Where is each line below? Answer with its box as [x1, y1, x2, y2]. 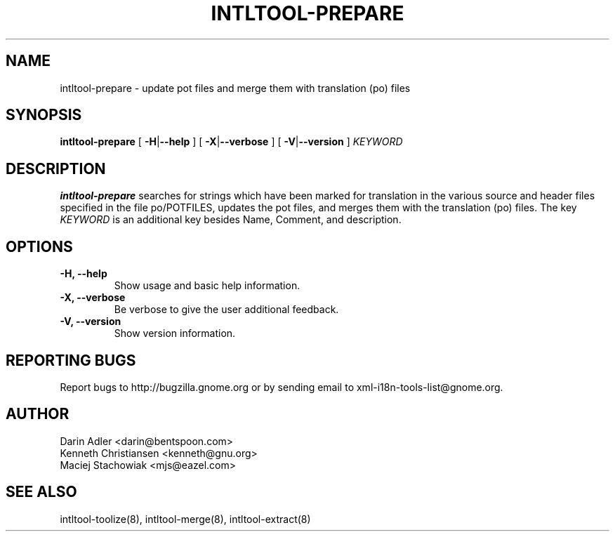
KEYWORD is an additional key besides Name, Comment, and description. [60, 213, 402, 226]
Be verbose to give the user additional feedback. [114, 303, 339, 316]
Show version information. [114, 327, 236, 340]
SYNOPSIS [6, 106, 82, 124]
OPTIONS [6, 237, 73, 256]
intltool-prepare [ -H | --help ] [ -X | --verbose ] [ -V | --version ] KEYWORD [60, 135, 403, 148]
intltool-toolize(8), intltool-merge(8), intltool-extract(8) [60, 512, 311, 525]
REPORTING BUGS [6, 351, 136, 369]
